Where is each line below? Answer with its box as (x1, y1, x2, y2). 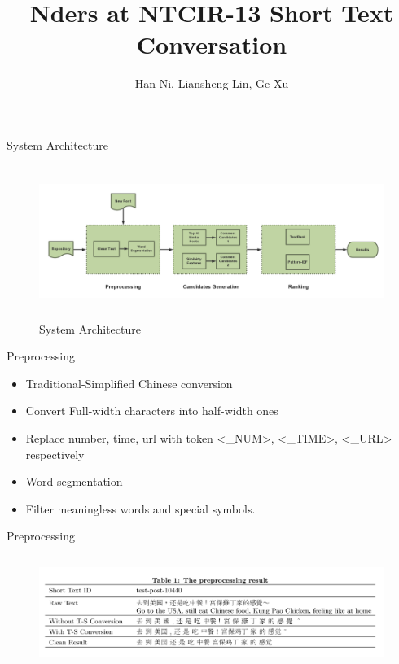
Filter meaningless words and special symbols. (25, 500, 256, 517)
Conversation (136, 28, 287, 61)
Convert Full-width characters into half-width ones (25, 402, 278, 419)
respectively (25, 445, 85, 462)
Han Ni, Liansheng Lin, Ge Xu (134, 75, 289, 92)
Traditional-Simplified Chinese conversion (25, 374, 233, 391)
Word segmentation (25, 473, 123, 490)
